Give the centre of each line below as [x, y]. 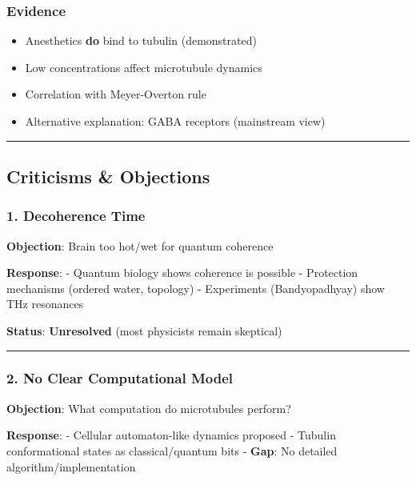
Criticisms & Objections [108, 176]
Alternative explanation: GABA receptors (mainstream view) [175, 121]
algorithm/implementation [71, 466]
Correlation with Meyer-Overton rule [116, 94]
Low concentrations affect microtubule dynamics [144, 67]
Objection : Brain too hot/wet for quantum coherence [140, 245]
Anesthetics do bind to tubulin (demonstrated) [141, 40]
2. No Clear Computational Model [120, 378]
